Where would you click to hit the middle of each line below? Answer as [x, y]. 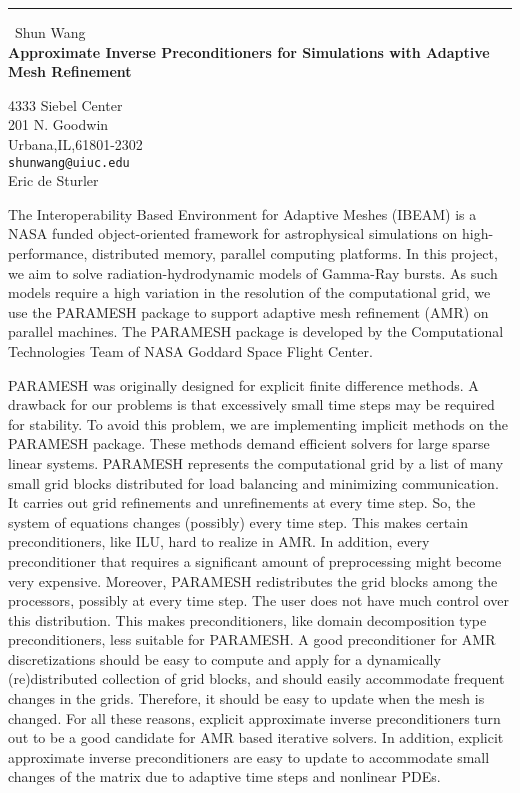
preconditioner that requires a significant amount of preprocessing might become [255, 560]
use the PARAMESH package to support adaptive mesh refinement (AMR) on [248, 311]
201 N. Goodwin [58, 124]
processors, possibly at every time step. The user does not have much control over [258, 600]
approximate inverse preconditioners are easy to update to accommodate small [249, 756]
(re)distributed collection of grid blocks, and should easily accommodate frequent [256, 678]
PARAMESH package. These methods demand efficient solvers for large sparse [249, 443]
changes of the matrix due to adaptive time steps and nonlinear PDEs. [224, 776]
